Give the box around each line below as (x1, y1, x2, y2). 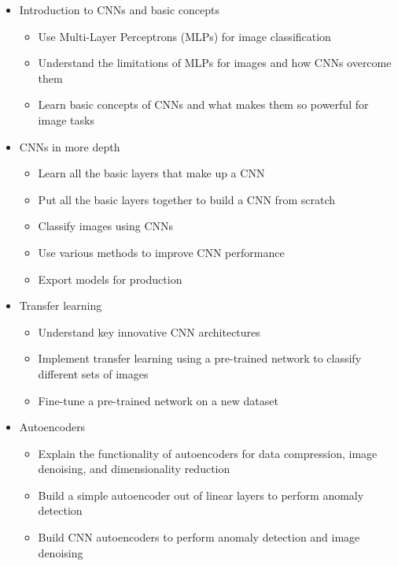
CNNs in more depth (19, 138, 120, 155)
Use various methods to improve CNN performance (38, 244, 285, 260)
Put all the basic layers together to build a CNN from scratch (38, 191, 335, 207)
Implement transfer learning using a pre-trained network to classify (38, 350, 362, 367)
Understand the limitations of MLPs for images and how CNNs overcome (38, 54, 392, 71)
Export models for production (38, 270, 182, 287)
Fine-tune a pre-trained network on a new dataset (38, 392, 278, 408)
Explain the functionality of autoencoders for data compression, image (38, 445, 378, 461)
